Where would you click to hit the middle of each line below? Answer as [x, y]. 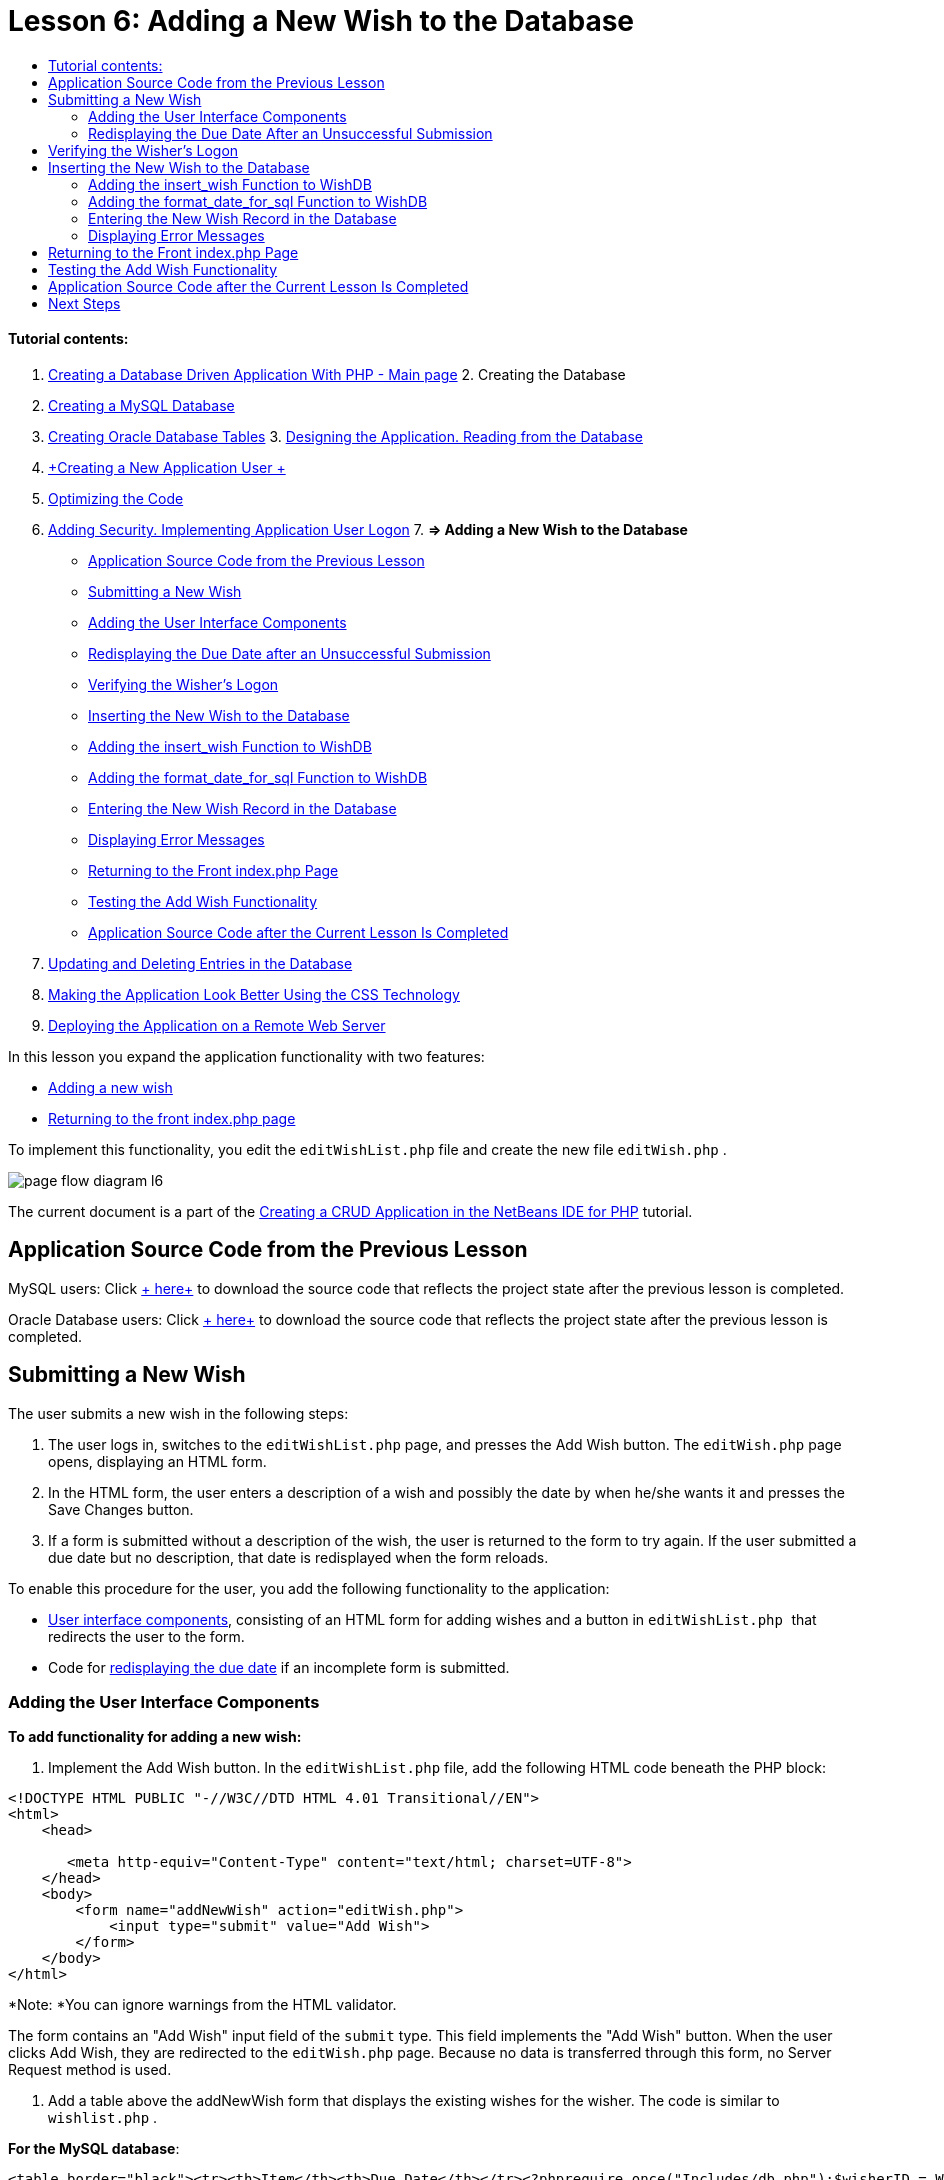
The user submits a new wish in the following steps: [178, 1413]
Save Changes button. [121, 1509]
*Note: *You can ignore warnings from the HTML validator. [202, 2005]
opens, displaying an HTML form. [157, 1461]
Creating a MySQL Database [141, 405]
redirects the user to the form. [146, 1636]
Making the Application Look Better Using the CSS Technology [254, 994]
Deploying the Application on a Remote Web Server [217, 1025]
